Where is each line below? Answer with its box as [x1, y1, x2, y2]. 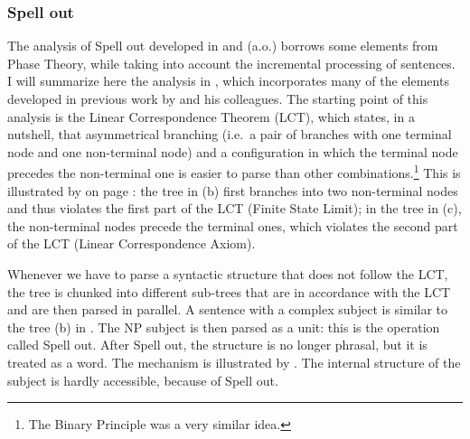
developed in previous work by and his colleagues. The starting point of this [7, 89, 428, 107]
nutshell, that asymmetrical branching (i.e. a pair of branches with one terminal [7, 125, 452, 144]
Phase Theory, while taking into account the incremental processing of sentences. [7, 53, 456, 72]
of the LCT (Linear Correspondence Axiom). [7, 234, 256, 253]
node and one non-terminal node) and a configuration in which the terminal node [7, 142, 458, 161]
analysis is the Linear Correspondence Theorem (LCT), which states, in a [7, 107, 415, 126]
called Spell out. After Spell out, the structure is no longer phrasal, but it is [7, 335, 428, 354]
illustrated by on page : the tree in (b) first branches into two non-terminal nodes [7, 181, 458, 200]
